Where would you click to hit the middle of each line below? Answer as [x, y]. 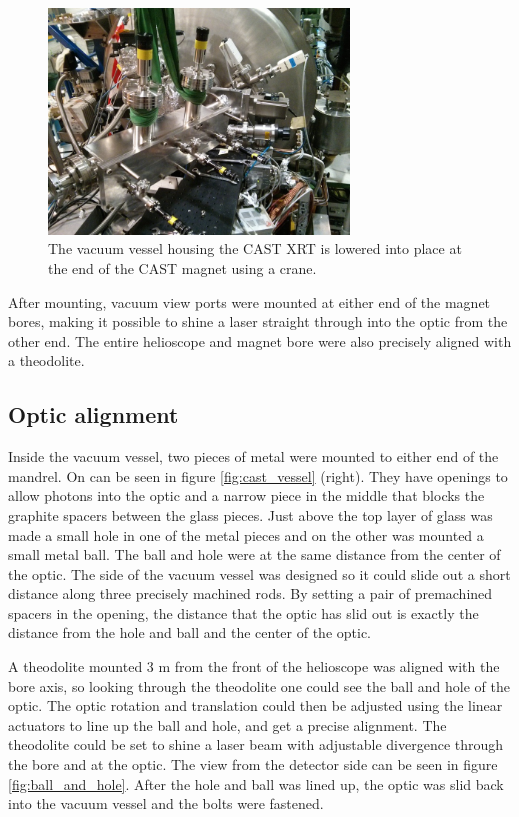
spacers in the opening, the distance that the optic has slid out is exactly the [243, 612]
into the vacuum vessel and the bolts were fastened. [166, 803]
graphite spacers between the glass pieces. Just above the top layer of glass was [250, 514]
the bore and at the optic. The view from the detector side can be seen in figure [253, 764]
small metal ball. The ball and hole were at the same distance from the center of [254, 554]
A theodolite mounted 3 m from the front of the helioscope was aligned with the [254, 666]
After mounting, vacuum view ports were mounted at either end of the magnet [249, 301]
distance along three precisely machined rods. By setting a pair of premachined [250, 593]
